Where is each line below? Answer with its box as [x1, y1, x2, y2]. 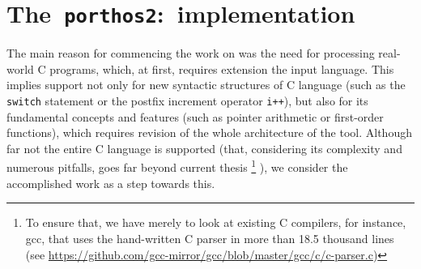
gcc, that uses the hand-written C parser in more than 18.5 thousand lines [25, 229, 394, 246]
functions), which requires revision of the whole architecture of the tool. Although [6, 124, 412, 141]
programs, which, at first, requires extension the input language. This [49, 60, 394, 77]
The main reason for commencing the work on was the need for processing [6, 45, 375, 62]
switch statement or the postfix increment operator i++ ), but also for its [6, 92, 368, 109]
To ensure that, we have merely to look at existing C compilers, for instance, [25, 214, 406, 231]
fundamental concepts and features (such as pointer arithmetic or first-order [6, 108, 384, 125]
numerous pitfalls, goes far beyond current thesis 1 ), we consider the [6, 156, 348, 176]
